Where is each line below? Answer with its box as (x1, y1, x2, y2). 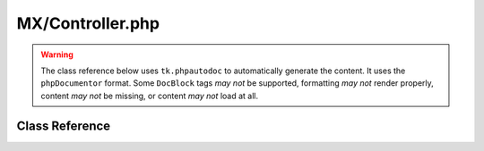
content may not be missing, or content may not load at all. (40, 90, 259, 101)
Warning (40, 49, 73, 60)
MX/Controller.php (16, 13, 160, 33)
